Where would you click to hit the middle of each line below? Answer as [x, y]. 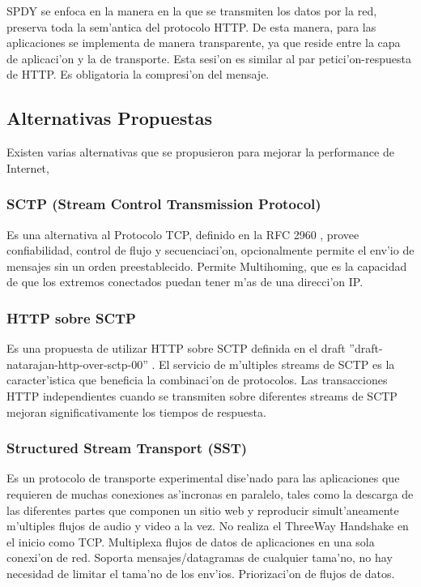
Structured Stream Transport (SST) [127, 448]
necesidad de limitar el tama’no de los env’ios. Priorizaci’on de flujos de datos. [201, 573]
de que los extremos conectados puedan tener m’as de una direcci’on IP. [185, 282]
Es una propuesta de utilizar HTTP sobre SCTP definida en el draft [176, 348]
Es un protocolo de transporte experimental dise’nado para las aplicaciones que [203, 478]
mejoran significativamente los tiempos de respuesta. [136, 411]
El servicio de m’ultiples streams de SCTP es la [276, 364]
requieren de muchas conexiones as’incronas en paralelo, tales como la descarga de [210, 493]
